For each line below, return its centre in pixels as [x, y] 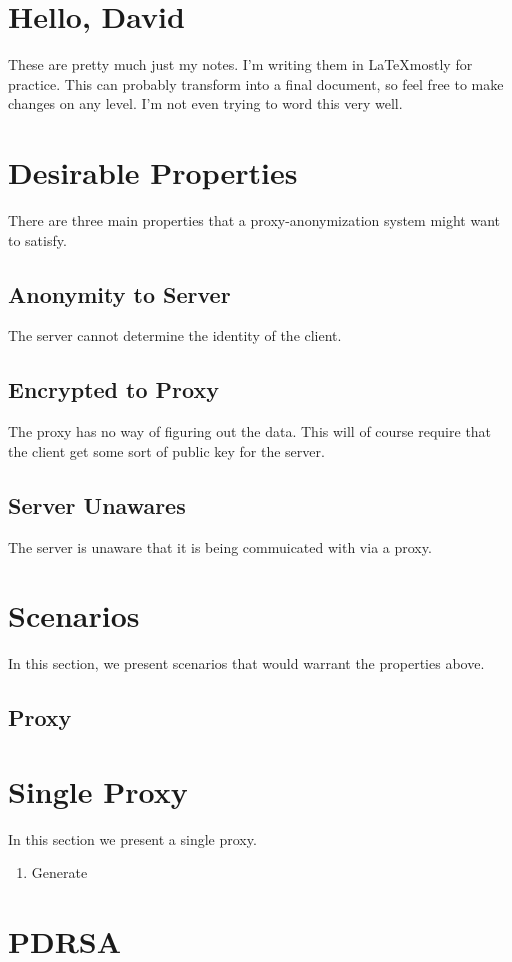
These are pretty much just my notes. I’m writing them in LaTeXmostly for [240, 64]
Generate [59, 872]
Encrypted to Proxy [113, 389]
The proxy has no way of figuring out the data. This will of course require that [250, 431]
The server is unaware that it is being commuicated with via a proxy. [220, 546]
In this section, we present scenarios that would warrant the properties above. [246, 663]
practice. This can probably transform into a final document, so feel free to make [256, 83]
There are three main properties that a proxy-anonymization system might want [254, 220]
